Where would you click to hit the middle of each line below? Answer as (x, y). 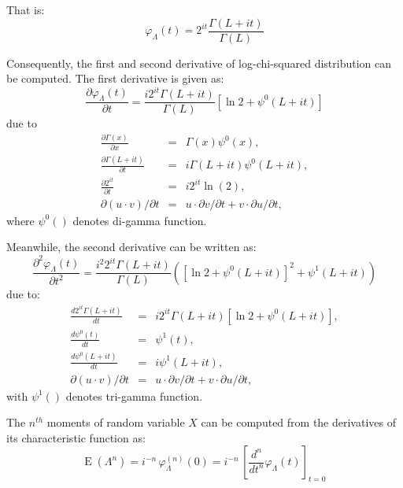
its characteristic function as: (76, 437)
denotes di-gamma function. (140, 220)
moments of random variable (116, 422)
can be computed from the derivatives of (298, 422)
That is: (26, 9)
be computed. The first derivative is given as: (115, 78)
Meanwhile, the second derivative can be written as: (131, 247)
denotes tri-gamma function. (134, 396)
